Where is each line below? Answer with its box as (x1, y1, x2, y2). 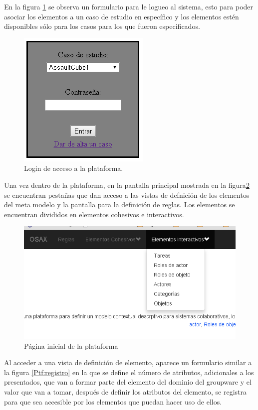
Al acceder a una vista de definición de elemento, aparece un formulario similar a (4, 357, 252, 368)
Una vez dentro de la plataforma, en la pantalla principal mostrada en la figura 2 (4, 179, 250, 190)
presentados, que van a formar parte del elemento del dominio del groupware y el (4, 377, 252, 387)
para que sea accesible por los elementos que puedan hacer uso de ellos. (4, 396, 222, 407)
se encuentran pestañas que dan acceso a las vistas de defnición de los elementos (4, 189, 250, 200)
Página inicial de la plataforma (24, 340, 118, 351)
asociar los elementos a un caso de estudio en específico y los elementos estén (4, 11, 239, 21)
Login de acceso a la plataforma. (24, 163, 123, 173)
